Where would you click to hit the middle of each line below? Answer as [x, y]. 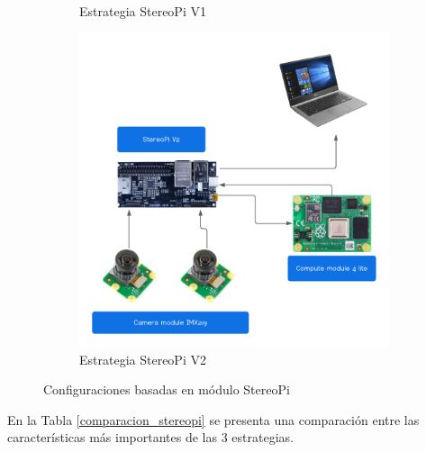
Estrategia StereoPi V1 [143, 11]
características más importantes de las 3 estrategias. [150, 437]
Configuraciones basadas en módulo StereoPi [167, 389]
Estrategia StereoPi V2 [143, 359]
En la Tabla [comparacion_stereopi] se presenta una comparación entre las [213, 419]
